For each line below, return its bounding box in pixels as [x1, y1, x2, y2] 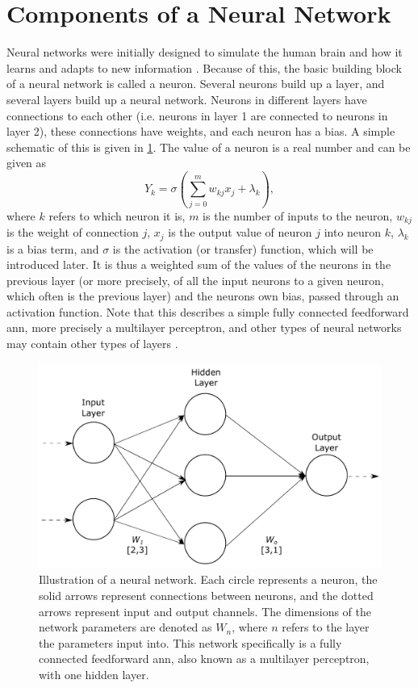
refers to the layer [282, 619, 370, 636]
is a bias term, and [6, 240, 99, 257]
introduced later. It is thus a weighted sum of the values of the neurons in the [6, 256, 391, 273]
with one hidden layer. [39, 666, 149, 683]
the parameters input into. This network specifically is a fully [39, 634, 342, 651]
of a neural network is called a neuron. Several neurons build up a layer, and [6, 75, 385, 92]
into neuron [324, 224, 382, 241]
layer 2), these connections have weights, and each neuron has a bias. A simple [6, 123, 395, 140]
